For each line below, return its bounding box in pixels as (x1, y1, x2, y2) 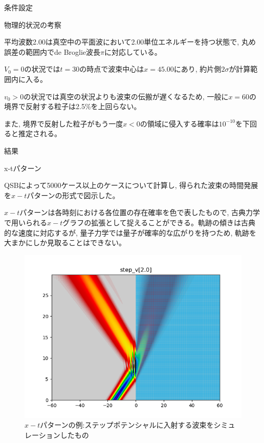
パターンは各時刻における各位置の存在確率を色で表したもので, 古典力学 (19, 207, 260, 218)
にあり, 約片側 (173, 64, 222, 74)
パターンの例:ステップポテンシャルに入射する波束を (40, 419, 214, 430)
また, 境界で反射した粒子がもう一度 (4, 118, 123, 129)
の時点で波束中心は (79, 64, 144, 74)
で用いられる (4, 217, 47, 227)
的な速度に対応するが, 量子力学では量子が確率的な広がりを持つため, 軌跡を (4, 227, 257, 238)
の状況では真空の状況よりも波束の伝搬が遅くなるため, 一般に (24, 91, 229, 101)
